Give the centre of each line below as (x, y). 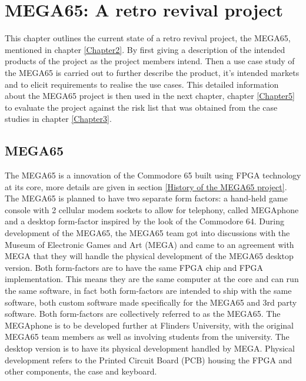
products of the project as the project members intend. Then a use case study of (150, 61)
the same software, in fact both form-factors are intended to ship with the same (148, 291)
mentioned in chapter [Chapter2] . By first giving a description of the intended (145, 49)
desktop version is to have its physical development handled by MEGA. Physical (150, 348)
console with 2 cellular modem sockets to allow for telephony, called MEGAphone (152, 209)
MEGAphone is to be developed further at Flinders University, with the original (149, 325)
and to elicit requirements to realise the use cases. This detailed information (142, 84)
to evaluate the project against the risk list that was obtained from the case (141, 107)
